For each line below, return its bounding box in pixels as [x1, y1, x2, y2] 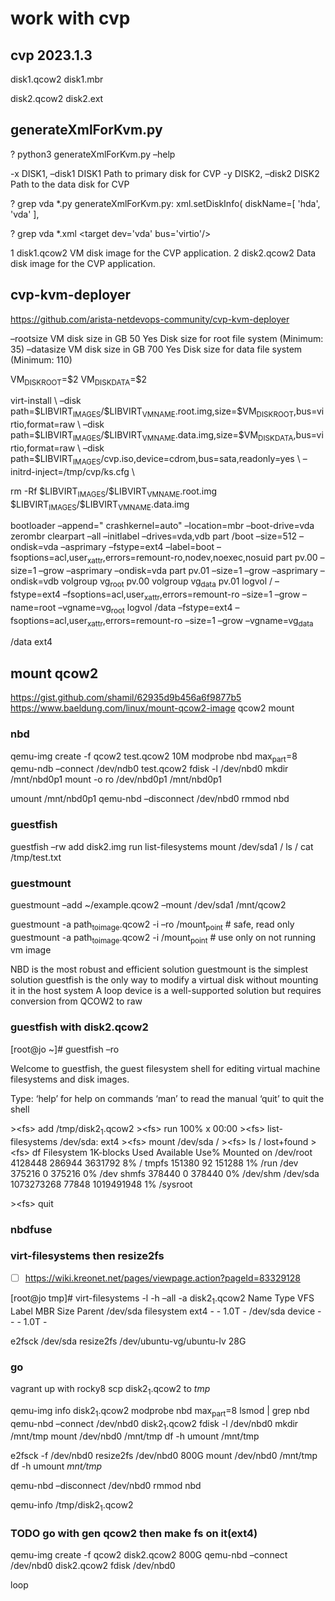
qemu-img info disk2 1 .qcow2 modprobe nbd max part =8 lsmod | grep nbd [10, 1404, 310, 1419]
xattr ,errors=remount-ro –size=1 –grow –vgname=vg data [86, 614, 314, 629]
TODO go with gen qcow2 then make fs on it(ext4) [10, 1527, 258, 1541]
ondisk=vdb [10, 575, 60, 587]
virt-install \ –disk [10, 395, 82, 407]
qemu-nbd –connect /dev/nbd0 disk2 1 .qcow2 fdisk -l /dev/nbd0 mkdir [10, 1417, 299, 1432]
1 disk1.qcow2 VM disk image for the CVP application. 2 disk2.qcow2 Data [10, 247, 317, 259]
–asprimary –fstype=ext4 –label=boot [60, 541, 215, 553]
